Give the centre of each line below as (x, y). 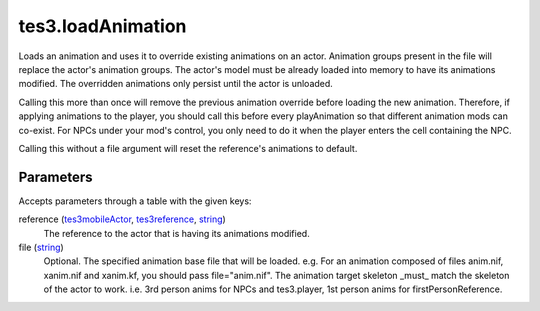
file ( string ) (41, 247)
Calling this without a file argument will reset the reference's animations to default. (188, 148)
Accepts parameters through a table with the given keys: (135, 201)
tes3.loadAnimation (102, 26)
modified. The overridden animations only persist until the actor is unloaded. (176, 84)
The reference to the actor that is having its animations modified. (176, 233)
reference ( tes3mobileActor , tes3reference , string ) (122, 219)
